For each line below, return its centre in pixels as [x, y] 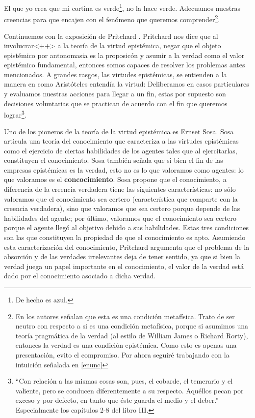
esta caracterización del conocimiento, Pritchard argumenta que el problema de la [127, 247]
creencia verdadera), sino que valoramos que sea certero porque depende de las [122, 208]
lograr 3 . [15, 114]
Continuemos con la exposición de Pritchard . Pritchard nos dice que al [111, 36]
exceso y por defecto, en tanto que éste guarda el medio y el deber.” [117, 400]
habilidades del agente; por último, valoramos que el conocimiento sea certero [120, 218]
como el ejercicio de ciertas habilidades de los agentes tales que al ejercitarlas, [121, 150]
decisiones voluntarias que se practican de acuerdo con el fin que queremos [116, 103]
